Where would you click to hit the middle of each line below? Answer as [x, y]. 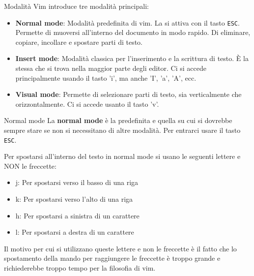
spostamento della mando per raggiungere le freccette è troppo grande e [112, 258]
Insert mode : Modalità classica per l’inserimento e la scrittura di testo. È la [132, 58]
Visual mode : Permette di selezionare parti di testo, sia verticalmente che [128, 94]
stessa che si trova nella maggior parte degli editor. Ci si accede [111, 68]
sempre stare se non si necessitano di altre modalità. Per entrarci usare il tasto [122, 130]
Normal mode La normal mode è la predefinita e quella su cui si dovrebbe [118, 120]
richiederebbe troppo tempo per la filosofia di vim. [80, 268]
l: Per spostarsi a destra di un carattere [75, 232]
